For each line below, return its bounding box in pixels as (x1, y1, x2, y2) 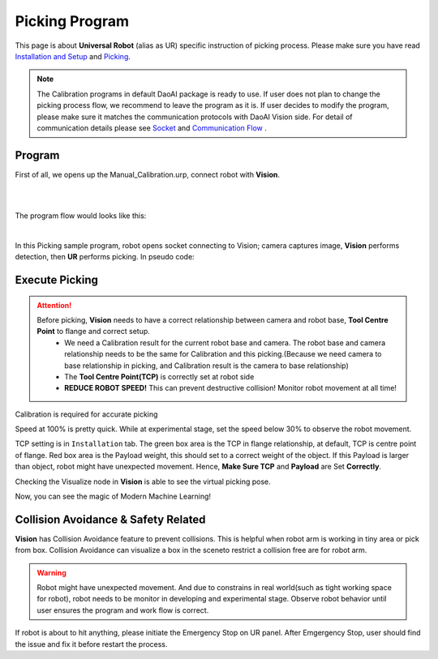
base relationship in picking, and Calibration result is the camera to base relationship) (64, 361, 349, 370)
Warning (36, 567, 67, 577)
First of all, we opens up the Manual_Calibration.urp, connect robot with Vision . (15, 169, 280, 179)
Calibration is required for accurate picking (15, 409, 158, 419)
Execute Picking (15, 272, 99, 287)
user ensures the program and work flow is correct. (36, 605, 209, 615)
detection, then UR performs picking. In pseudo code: (15, 252, 195, 262)
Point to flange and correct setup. (36, 327, 150, 336)
